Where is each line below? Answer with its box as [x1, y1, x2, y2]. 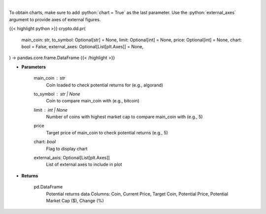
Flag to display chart [46, 146, 88, 152]
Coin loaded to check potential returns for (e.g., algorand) [46, 82, 164, 88]
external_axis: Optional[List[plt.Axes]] [33, 155, 110, 161]
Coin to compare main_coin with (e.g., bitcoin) [46, 98, 140, 104]
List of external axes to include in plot [46, 161, 123, 167]
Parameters [21, 64, 46, 70]
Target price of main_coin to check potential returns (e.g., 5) [46, 129, 168, 135]
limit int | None [33, 107, 68, 113]
